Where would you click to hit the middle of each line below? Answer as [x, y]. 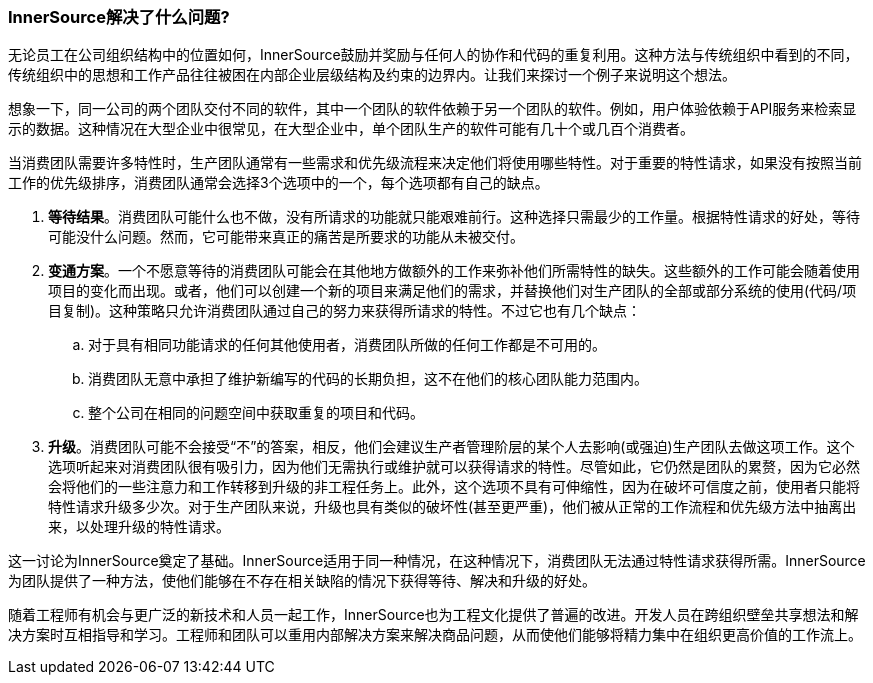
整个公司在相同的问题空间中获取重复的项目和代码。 [256, 413]
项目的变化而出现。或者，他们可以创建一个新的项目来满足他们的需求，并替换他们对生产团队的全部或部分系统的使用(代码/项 [452, 291]
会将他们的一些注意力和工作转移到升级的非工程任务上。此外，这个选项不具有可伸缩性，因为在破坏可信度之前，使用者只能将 [454, 487]
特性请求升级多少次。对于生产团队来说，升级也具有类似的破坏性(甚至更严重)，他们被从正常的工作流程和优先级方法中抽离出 [452, 507]
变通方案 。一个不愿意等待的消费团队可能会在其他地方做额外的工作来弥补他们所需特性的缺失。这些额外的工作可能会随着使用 [454, 271]
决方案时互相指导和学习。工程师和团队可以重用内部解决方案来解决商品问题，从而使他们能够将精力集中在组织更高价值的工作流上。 [435, 635]
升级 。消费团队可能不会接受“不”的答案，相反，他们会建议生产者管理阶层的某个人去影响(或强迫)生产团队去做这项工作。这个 [451, 447]
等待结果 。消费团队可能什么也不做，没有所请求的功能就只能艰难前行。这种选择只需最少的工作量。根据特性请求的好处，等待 [454, 217]
